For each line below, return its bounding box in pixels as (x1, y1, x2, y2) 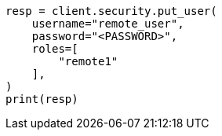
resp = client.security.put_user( (5, 5, 217, 17)
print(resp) (5, 93, 78, 105)
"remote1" (58, 55, 118, 68)
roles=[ (31, 42, 78, 55)
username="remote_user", (31, 17, 184, 30)
